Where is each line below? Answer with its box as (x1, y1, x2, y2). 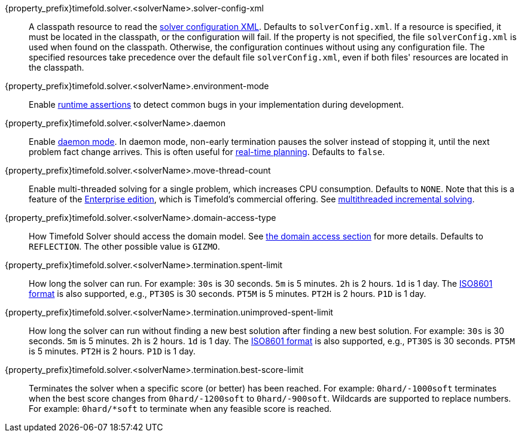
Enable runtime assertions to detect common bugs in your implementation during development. (29, 99, 404, 110)
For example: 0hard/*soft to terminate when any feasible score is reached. (29, 403, 332, 414)
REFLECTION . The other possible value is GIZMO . (29, 241, 220, 251)
